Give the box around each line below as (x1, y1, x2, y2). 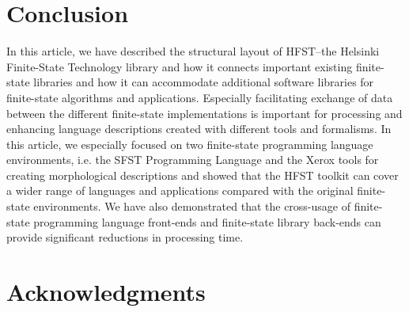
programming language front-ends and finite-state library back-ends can (33, 213, 381, 230)
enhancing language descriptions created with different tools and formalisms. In (6, 120, 392, 137)
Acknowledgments (6, 276, 206, 308)
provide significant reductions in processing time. (6, 229, 244, 245)
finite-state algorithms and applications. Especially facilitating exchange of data (6, 89, 393, 105)
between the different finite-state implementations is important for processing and (6, 105, 403, 121)
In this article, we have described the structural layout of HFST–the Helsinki (6, 43, 380, 59)
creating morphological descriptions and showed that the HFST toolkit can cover (6, 166, 399, 183)
